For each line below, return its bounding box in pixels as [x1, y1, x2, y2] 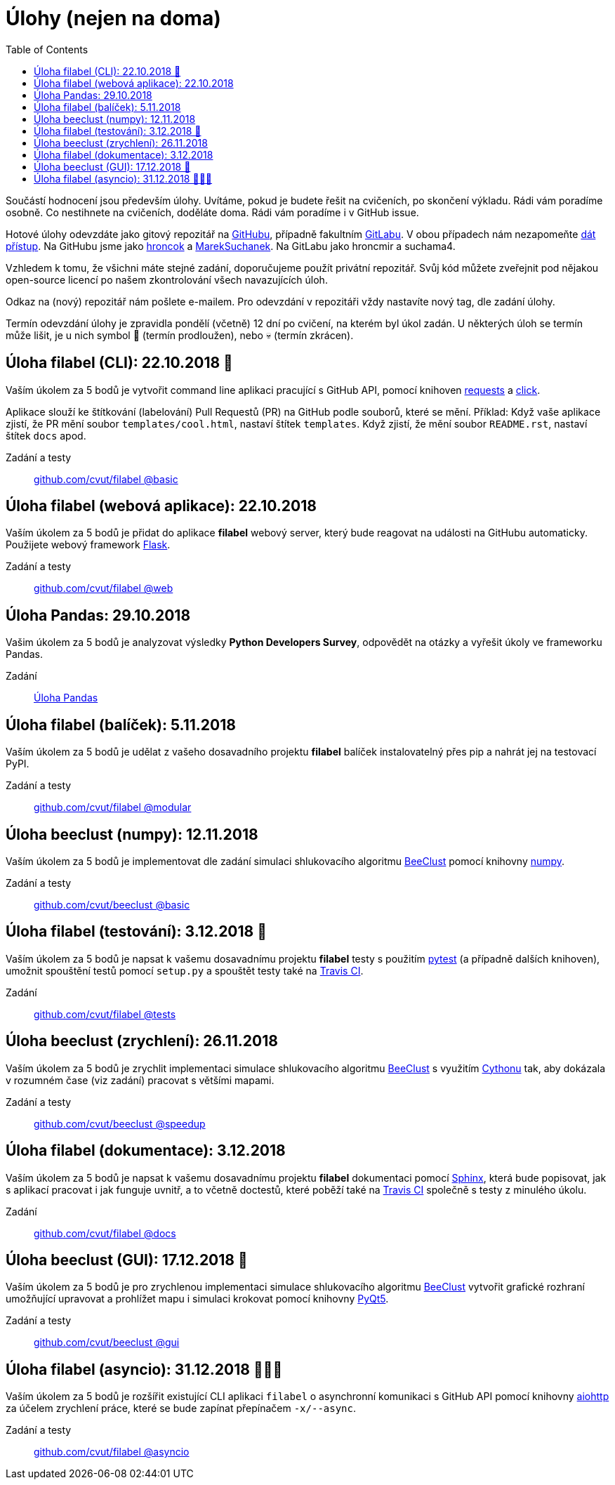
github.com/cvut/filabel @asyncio [34, 1446, 190, 1458]
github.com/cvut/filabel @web [34, 582, 173, 595]
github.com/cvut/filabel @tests [34, 1008, 176, 1020]
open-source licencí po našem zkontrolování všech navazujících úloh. [6, 273, 328, 286]
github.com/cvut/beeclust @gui [34, 1336, 180, 1349]
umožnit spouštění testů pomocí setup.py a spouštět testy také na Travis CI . [6, 964, 364, 977]
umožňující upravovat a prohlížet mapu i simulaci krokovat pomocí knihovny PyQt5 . [6, 1293, 389, 1305]
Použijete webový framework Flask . [6, 539, 171, 551]
